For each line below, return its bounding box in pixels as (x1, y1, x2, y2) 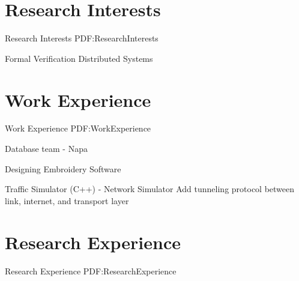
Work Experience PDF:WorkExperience (5, 122, 151, 134)
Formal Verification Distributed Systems (5, 52, 153, 64)
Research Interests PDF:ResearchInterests (5, 32, 159, 44)
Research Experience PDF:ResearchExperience (5, 264, 177, 277)
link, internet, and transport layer (5, 194, 129, 207)
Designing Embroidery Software (5, 162, 121, 175)
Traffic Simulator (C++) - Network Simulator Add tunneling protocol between (5, 183, 295, 195)
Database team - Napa (5, 142, 88, 155)
